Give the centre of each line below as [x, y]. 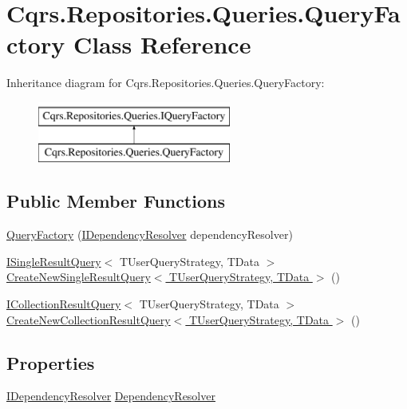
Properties [51, 362]
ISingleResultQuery [54, 261]
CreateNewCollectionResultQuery [89, 319]
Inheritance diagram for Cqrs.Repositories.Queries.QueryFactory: [166, 83]
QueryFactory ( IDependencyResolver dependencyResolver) [150, 234]
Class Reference [162, 44]
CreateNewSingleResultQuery [79, 277]
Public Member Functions [116, 201]
